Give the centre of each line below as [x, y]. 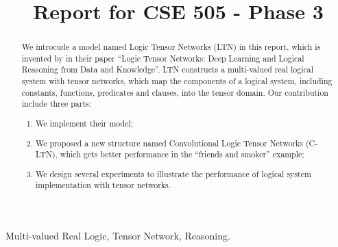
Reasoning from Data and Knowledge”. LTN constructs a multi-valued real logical [168, 69]
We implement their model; [85, 123]
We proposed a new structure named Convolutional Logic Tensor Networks [170, 143]
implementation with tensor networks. [104, 185]
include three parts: [57, 104]
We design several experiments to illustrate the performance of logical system [173, 173]
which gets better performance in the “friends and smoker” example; [182, 154]
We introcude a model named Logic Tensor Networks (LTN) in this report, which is [171, 47]
